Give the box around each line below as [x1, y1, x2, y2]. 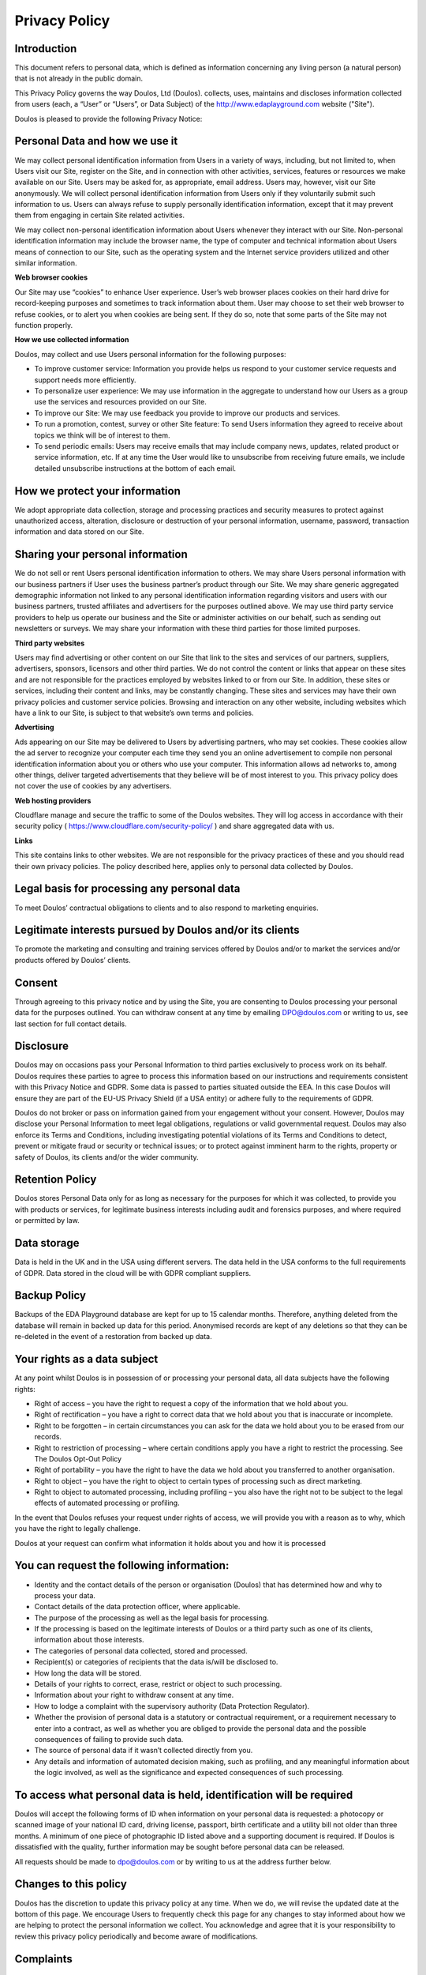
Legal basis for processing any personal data [14, 882, 241, 896]
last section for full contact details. [14, 1019, 127, 1029]
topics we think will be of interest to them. [34, 431, 170, 440]
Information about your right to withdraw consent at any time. [34, 1691, 234, 1700]
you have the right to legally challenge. [14, 1524, 141, 1533]
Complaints [14, 1952, 73, 1966]
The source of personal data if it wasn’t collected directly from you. [34, 1746, 253, 1755]
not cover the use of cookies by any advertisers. [14, 781, 172, 791]
